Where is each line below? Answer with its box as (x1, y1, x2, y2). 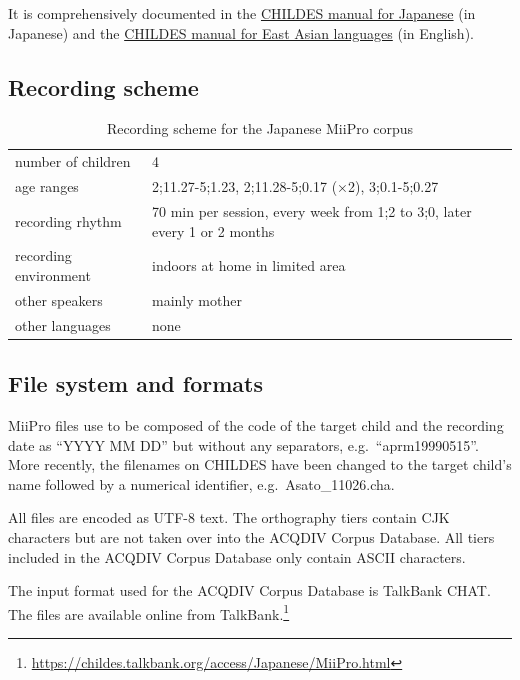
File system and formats (8, 368, 263, 399)
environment (15, 264, 91, 285)
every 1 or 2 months (152, 220, 275, 241)
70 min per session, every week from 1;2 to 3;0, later (152, 200, 472, 221)
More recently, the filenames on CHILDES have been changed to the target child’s (8, 454, 512, 475)
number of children (15, 151, 131, 172)
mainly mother (152, 289, 242, 310)
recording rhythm (15, 210, 122, 231)
